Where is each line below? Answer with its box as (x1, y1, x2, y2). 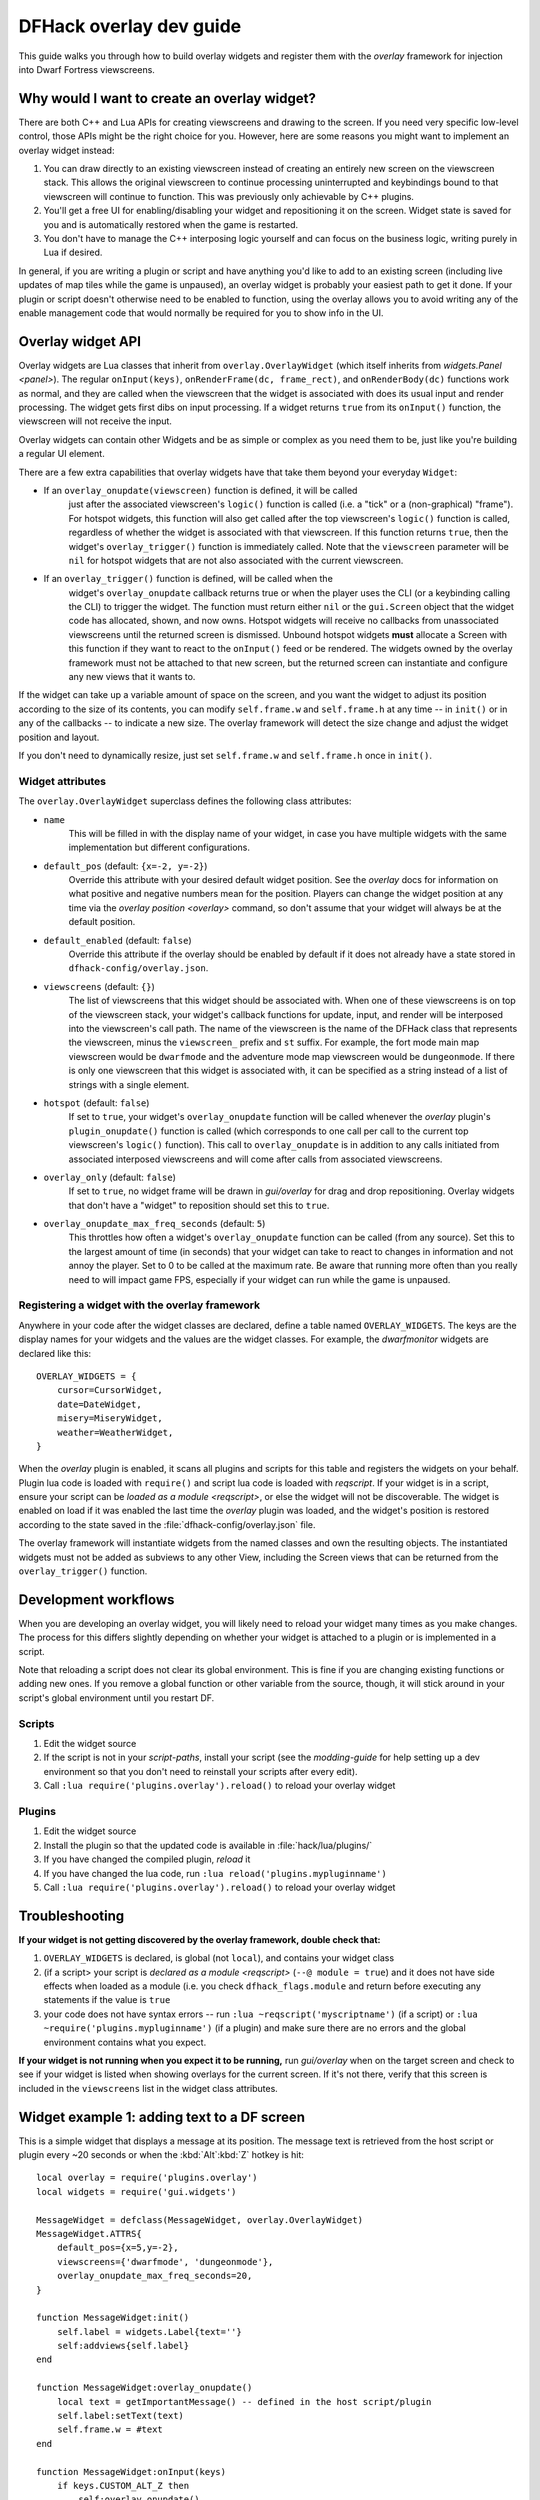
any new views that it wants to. (68, 671, 196, 683)
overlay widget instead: (18, 144, 115, 156)
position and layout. (18, 731, 100, 743)
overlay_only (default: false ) (43, 1171, 177, 1183)
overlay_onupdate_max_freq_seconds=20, (56, 2270, 253, 2282)
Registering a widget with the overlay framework (18, 1298, 260, 1312)
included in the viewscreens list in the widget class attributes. (18, 2082, 279, 2094)
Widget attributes (18, 774, 107, 788)
